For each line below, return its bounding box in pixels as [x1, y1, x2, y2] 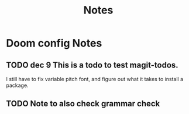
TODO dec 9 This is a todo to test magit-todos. [6, 60, 178, 70]
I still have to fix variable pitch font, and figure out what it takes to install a [6, 76, 184, 82]
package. [6, 82, 29, 89]
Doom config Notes [6, 36, 102, 50]
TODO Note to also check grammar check [6, 99, 160, 109]
